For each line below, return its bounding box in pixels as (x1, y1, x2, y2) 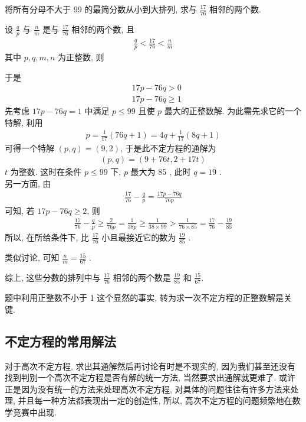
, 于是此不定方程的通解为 (120, 141, 216, 154)
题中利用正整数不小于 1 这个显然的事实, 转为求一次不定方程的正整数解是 (5, 291, 284, 304)
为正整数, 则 (58, 51, 104, 63)
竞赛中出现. (12, 406, 57, 418)
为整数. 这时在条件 (10, 165, 82, 178)
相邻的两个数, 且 (71, 22, 134, 35)
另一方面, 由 (5, 177, 51, 190)
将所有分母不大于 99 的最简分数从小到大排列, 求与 (5, 3, 197, 15)
